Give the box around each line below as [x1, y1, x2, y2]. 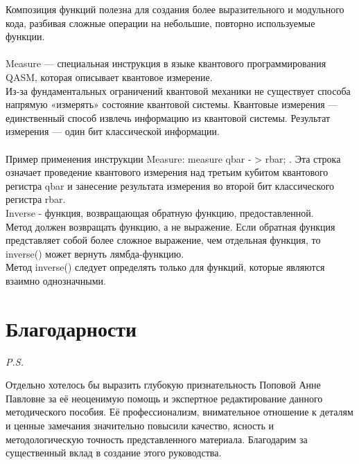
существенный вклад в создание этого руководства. [6, 445, 222, 460]
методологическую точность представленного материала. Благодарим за [6, 431, 308, 446]
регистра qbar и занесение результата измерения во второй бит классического [6, 178, 335, 193]
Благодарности [6, 314, 137, 342]
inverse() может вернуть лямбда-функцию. [6, 246, 184, 260]
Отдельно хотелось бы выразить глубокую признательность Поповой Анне [6, 377, 321, 392]
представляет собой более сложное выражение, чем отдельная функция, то [6, 233, 321, 247]
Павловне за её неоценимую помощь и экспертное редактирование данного [6, 391, 323, 405]
